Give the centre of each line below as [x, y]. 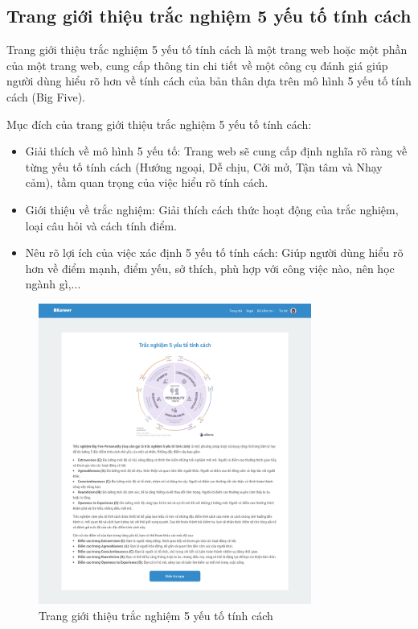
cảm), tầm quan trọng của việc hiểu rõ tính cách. [147, 182]
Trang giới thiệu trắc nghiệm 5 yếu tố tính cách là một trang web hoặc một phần [207, 50]
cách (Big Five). [46, 96]
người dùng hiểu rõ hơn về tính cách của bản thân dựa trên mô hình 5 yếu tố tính [209, 81]
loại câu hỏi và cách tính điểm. [101, 225]
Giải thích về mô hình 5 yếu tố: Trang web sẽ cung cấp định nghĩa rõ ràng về [216, 151]
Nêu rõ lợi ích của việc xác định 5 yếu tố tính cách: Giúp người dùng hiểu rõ [214, 252]
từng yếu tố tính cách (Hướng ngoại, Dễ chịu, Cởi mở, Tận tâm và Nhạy [204, 166]
